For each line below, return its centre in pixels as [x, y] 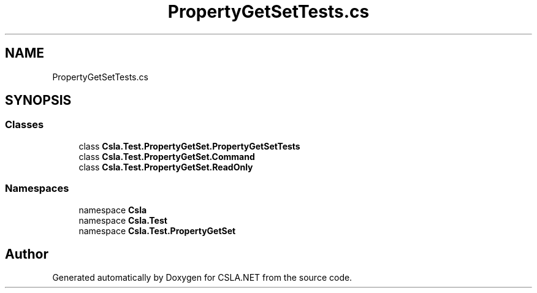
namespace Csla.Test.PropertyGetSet [157, 230]
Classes [25, 125]
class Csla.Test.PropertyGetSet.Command [167, 156]
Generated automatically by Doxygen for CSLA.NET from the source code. [202, 278]
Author [27, 254]
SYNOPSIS [38, 101]
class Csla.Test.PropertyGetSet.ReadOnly [166, 167]
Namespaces [37, 188]
